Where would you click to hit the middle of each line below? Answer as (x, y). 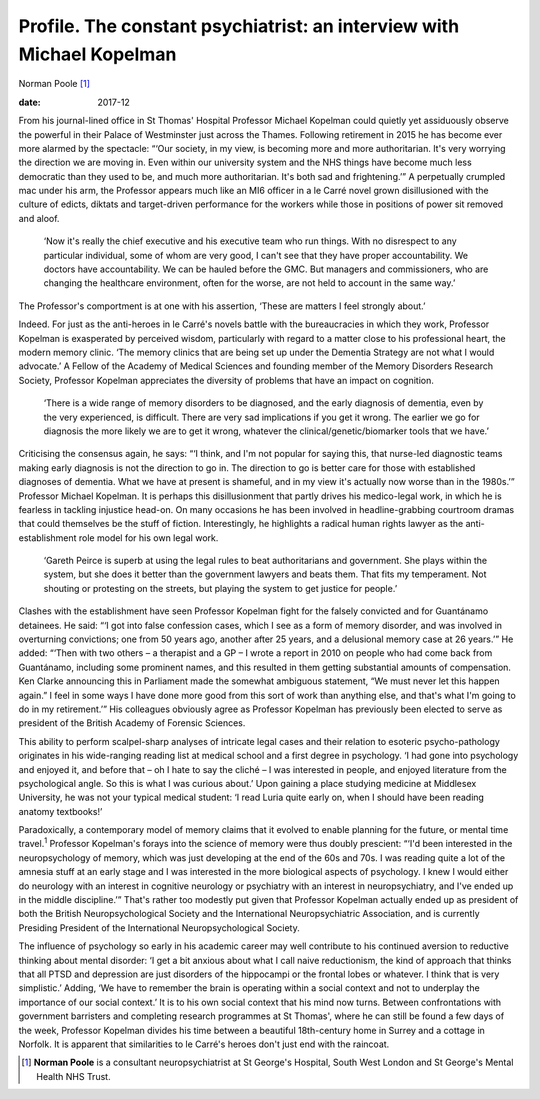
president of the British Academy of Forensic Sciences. (132, 723)
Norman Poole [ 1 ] (54, 84)
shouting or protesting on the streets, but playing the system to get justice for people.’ (220, 588)
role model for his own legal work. (148, 537)
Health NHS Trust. (73, 1076)
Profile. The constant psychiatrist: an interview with (239, 26)
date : (29, 102)
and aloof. (39, 218)
